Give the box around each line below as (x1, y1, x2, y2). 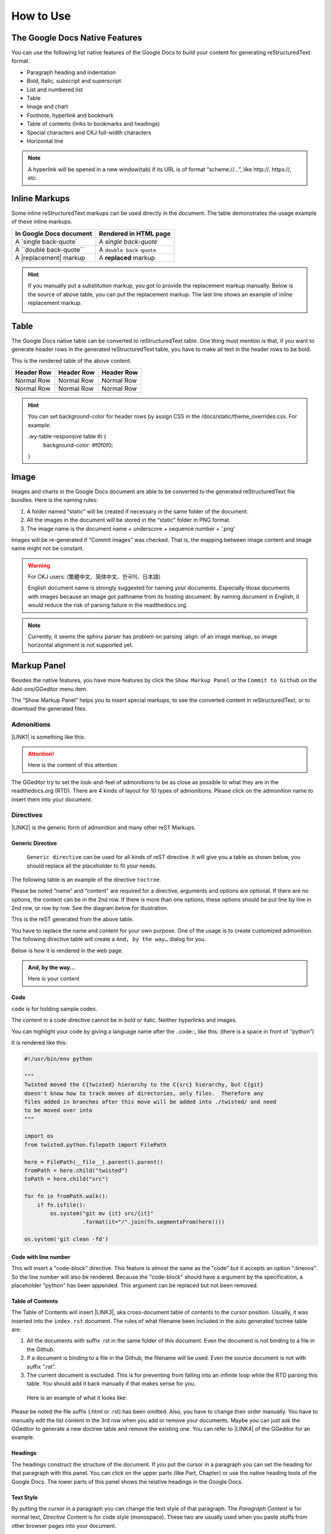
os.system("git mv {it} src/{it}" (50, 1209, 154, 1217)
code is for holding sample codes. (11, 1005, 97, 1012)
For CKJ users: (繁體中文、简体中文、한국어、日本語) (28, 573, 161, 580)
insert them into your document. (11, 795, 93, 803)
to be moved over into (24, 1107, 93, 1114)
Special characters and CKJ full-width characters (26, 129, 151, 136)
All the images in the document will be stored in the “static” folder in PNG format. (26, 516, 231, 524)
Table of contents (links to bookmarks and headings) (26, 120, 160, 128)
